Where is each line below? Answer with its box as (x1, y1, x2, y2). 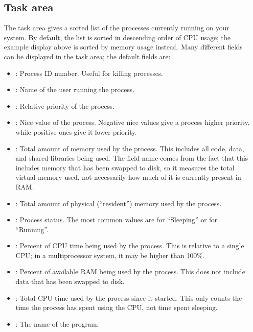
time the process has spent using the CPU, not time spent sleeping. (15, 302, 218, 312)
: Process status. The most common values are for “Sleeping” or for (15, 214, 218, 225)
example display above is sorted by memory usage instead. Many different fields (4, 42, 243, 52)
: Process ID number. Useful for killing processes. (15, 68, 163, 78)
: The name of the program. (15, 318, 99, 329)
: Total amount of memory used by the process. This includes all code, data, (15, 143, 244, 153)
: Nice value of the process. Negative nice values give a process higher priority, (15, 117, 250, 127)
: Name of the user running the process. (15, 84, 135, 95)
